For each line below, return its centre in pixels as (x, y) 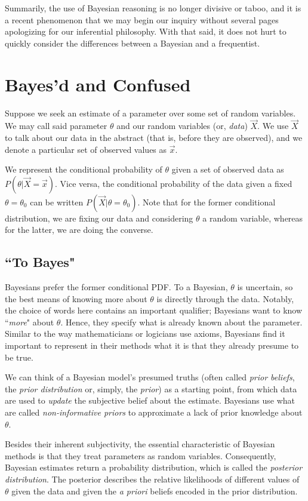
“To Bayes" (40, 262)
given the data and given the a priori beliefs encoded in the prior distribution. (155, 491)
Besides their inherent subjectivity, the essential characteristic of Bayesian (140, 444)
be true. (19, 357)
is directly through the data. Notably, (225, 298)
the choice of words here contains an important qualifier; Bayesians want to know (154, 310)
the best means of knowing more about (76, 298)
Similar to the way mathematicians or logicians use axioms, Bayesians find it (145, 334)
